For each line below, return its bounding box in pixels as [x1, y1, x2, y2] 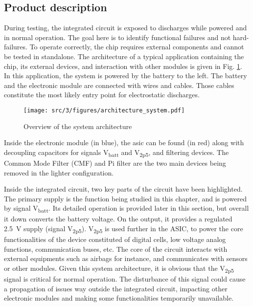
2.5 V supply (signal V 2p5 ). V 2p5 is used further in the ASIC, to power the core [4, 223, 243, 235]
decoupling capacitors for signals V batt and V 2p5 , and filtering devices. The [4, 147, 229, 158]
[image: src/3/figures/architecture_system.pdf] [23, 107, 185, 114]
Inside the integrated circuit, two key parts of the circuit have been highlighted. [4, 184, 243, 194]
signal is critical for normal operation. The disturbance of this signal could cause [4, 274, 246, 284]
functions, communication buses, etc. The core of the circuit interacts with [4, 243, 228, 254]
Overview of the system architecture [23, 121, 132, 131]
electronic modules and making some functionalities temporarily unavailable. [4, 293, 233, 303]
